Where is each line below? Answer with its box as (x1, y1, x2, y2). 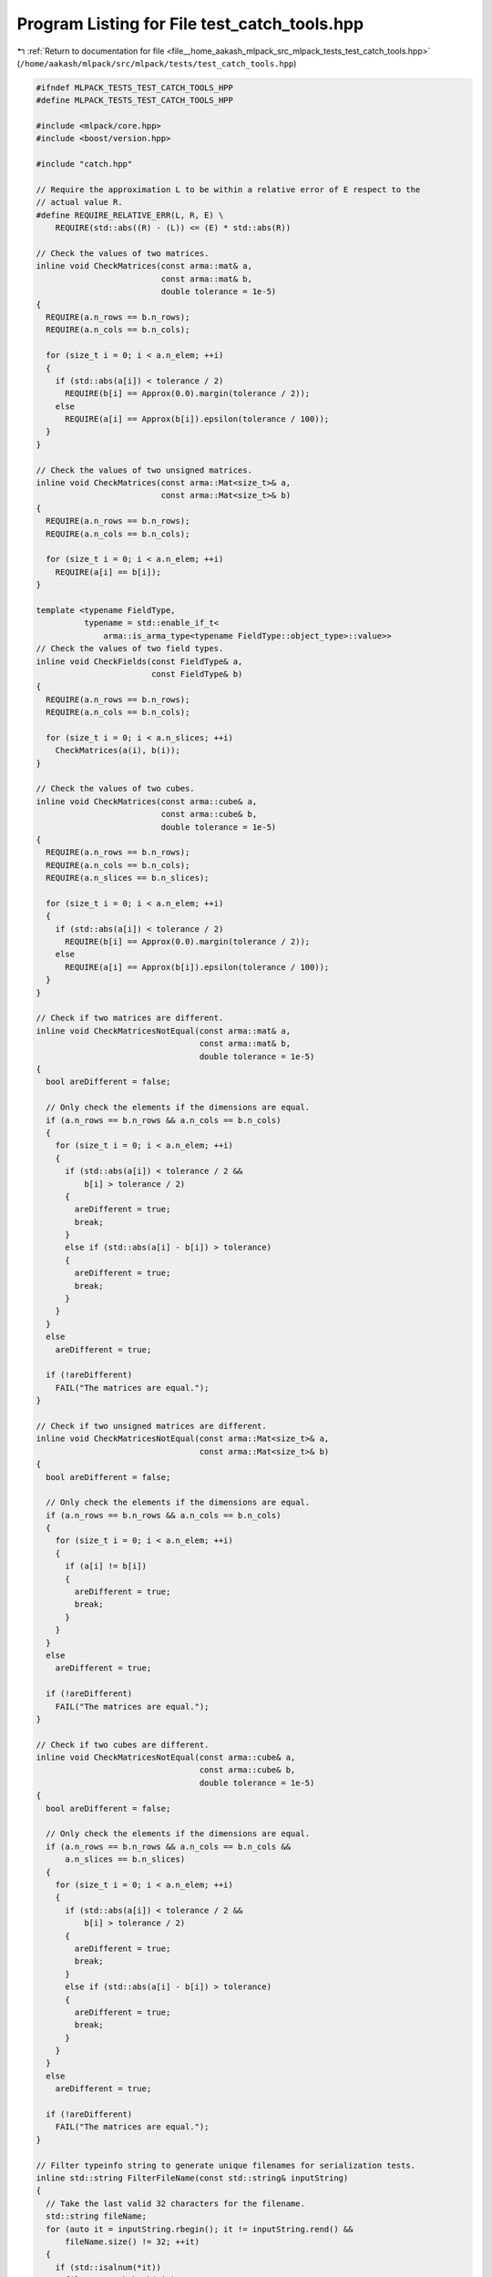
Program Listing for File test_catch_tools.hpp (16, 14, 364, 34)
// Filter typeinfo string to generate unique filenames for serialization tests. (36, 2160, 416, 2170)
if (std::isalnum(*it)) (55, 2262, 161, 2272)
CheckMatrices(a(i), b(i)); (55, 745, 181, 756)
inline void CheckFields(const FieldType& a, (36, 656, 243, 667)
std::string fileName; (46, 2211, 148, 2221)
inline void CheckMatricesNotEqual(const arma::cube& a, (36, 1752, 296, 1762)
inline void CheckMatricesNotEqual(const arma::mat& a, (36, 1026, 292, 1036)
